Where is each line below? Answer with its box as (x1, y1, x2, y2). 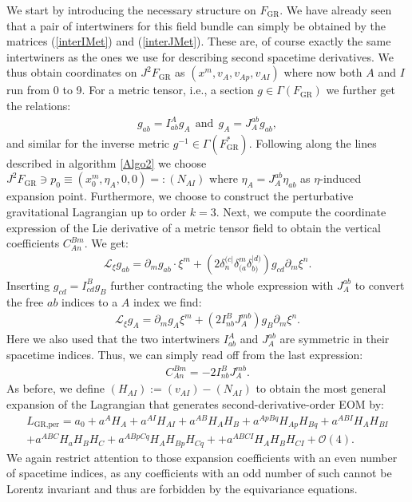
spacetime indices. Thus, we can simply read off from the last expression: (6, 346, 363, 362)
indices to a (61, 293, 118, 310)
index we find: (133, 293, 202, 310)
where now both (283, 64, 362, 81)
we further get (326, 81, 396, 98)
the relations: (6, 97, 71, 113)
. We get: (84, 235, 129, 251)
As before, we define (6, 380, 105, 397)
